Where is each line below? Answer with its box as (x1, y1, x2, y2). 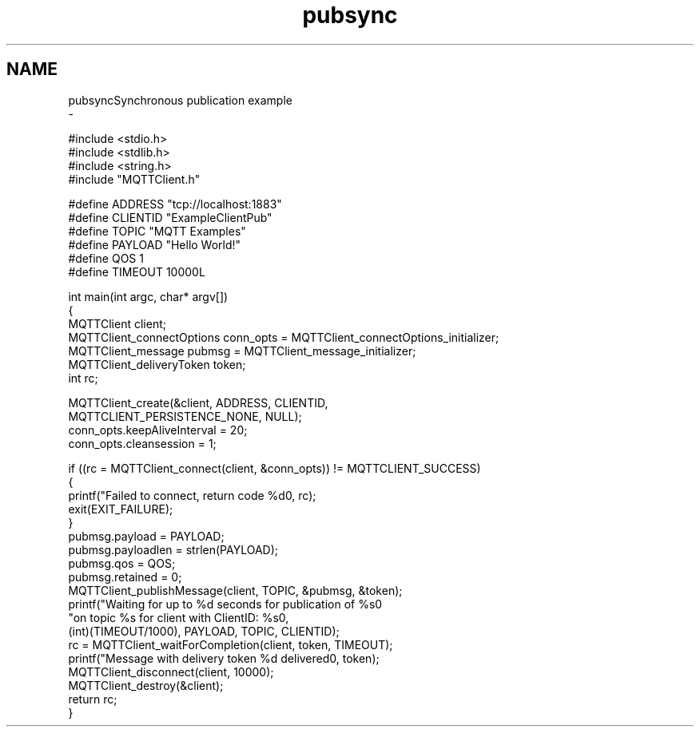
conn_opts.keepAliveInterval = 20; (68, 422, 248, 437)
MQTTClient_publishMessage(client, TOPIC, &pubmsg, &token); (68, 583, 403, 597)
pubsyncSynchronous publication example (68, 93, 292, 107)
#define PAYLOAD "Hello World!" (68, 237, 241, 252)
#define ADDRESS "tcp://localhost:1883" (68, 196, 282, 211)
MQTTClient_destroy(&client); (68, 678, 224, 692)
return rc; (68, 691, 117, 706)
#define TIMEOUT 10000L (68, 264, 205, 279)
